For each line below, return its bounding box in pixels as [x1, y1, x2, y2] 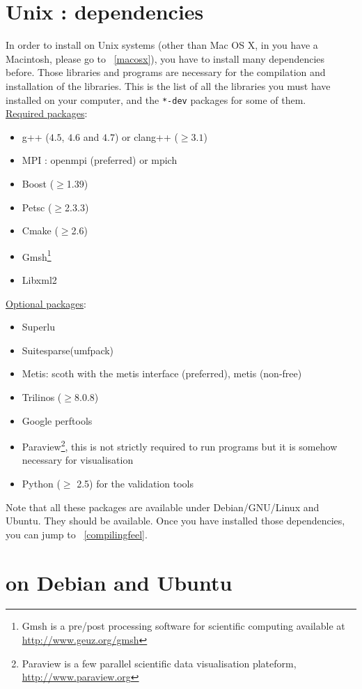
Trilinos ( [22, 389, 62, 404]
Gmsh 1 [22, 247, 52, 264]
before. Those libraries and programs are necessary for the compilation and [6, 65, 326, 79]
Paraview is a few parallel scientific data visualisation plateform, [22, 656, 297, 670]
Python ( [22, 476, 61, 490]
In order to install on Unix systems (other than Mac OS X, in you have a [6, 38, 318, 52]
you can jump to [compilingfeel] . [6, 527, 148, 541]
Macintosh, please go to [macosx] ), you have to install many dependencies [6, 51, 325, 66]
